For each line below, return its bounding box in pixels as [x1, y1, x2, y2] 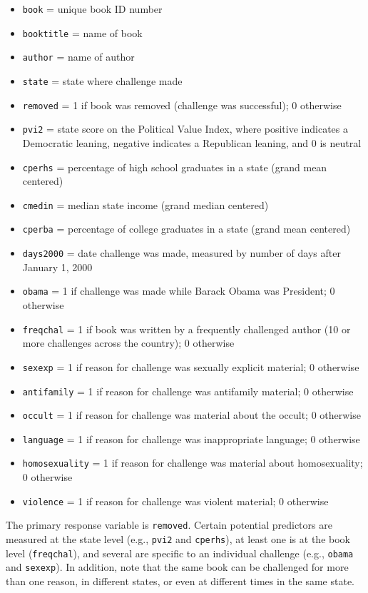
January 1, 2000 [22, 259, 93, 274]
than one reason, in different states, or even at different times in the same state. [6, 574, 354, 588]
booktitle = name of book [22, 25, 143, 40]
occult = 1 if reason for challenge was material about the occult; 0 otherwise [22, 407, 361, 422]
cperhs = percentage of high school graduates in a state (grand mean [22, 159, 327, 174]
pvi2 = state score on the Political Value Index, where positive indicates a [22, 121, 348, 136]
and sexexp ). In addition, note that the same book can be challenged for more [6, 559, 349, 574]
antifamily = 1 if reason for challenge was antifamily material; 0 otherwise [22, 383, 354, 398]
